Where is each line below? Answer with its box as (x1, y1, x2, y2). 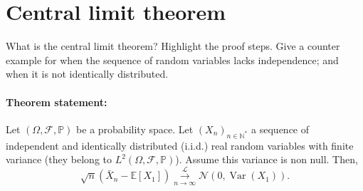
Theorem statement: (6, 94, 107, 109)
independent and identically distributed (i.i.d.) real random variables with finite (6, 138, 354, 153)
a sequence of (251, 121, 310, 136)
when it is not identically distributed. (6, 66, 169, 81)
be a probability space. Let (76, 121, 194, 136)
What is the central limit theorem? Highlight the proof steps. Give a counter (6, 38, 340, 53)
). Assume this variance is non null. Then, (175, 152, 358, 167)
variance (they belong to (6, 152, 112, 167)
